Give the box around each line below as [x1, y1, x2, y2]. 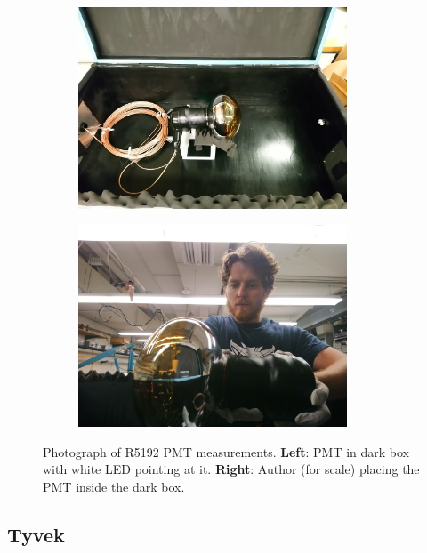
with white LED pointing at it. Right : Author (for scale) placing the [43, 460, 420, 478]
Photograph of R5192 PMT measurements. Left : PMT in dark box [43, 442, 409, 461]
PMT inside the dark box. [43, 477, 185, 495]
